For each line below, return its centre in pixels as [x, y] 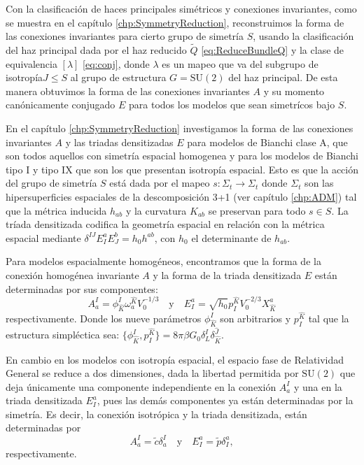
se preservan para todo [257, 210]
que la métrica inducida [56, 210]
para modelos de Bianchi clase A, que [267, 142]
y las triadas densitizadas [119, 142]
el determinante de [231, 237]
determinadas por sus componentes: [82, 288]
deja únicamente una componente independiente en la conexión [141, 386]
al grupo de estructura [118, 77]
